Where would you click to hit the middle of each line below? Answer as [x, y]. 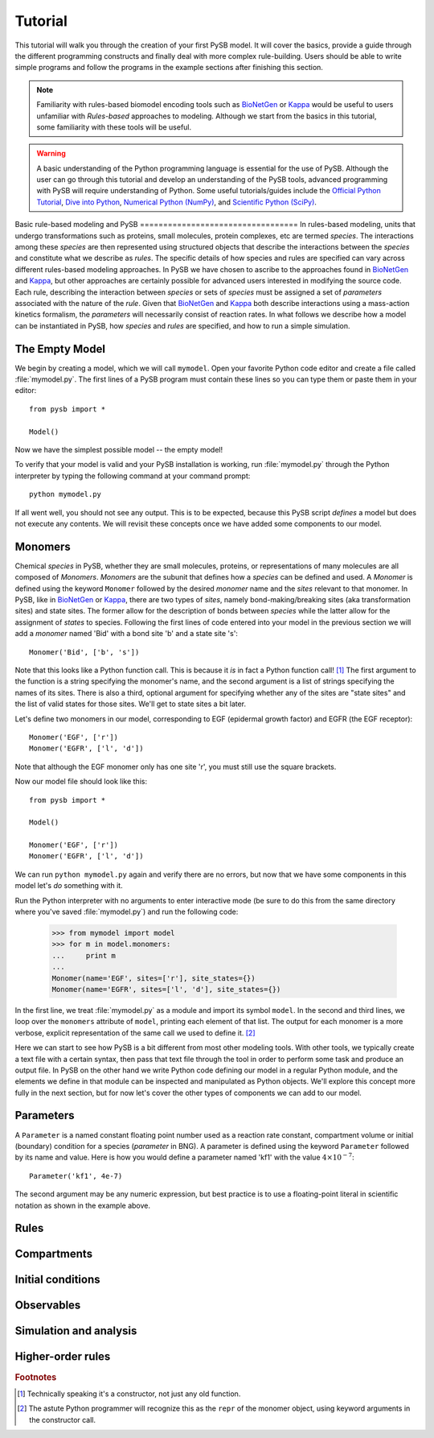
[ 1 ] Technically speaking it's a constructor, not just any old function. [129, 1394]
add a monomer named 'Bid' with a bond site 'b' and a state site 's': [127, 634]
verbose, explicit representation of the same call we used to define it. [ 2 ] [135, 1033]
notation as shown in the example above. [82, 1205]
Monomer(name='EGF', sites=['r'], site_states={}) [154, 978]
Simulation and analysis [76, 1331]
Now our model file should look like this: [81, 782]
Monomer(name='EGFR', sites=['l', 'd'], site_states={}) [166, 989]
